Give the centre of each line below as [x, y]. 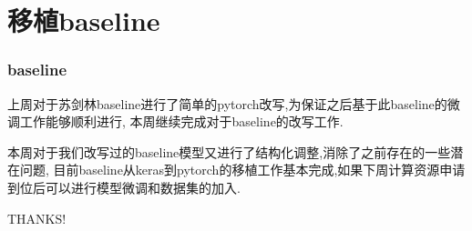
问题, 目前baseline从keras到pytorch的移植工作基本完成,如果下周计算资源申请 [242, 170]
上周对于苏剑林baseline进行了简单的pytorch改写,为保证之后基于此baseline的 [227, 103]
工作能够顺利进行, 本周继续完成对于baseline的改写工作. [181, 121]
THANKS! [37, 218]
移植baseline [84, 20]
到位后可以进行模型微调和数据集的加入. [124, 187]
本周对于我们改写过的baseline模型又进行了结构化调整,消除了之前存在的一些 [229, 151]
